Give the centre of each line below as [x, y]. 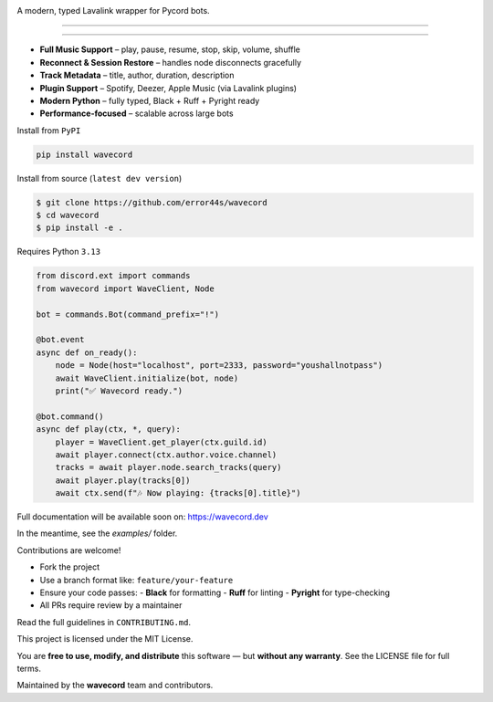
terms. [29, 668]
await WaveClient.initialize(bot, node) [147, 378]
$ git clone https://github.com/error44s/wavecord [152, 202]
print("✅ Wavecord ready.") [119, 391]
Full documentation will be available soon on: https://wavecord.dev [142, 517]
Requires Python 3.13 [58, 252]
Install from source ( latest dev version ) [100, 178]
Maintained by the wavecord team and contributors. [115, 686]
